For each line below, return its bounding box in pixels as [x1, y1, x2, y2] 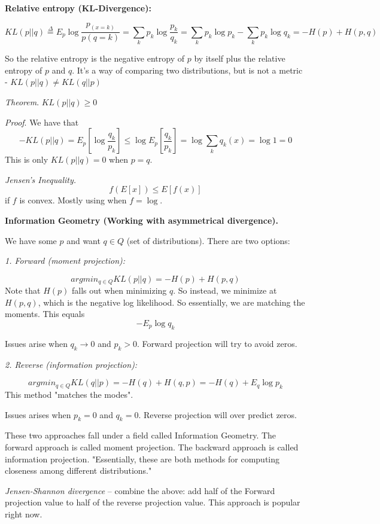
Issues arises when [5, 408, 71, 421]
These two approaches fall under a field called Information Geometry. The [5, 429, 276, 441]
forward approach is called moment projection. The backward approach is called [5, 440, 299, 453]
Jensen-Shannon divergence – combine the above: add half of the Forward [5, 484, 275, 496]
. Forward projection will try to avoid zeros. [136, 337, 297, 349]
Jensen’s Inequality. [5, 173, 77, 185]
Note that [5, 284, 41, 297]
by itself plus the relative [194, 52, 285, 65]
